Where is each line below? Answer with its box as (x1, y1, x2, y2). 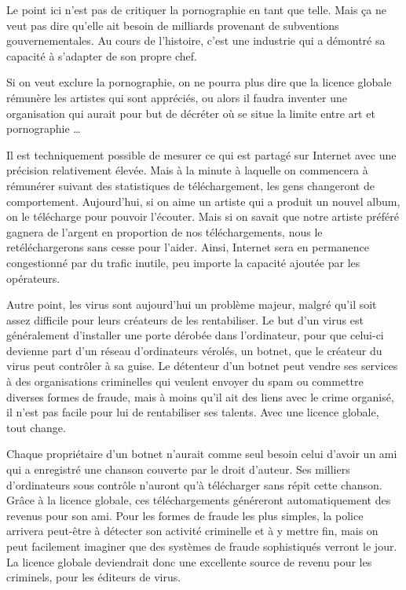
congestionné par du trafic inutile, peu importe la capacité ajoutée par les (6, 254, 360, 270)
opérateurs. (6, 269, 60, 286)
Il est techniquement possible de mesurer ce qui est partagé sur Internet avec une (6, 146, 397, 163)
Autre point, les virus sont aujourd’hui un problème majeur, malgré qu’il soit (6, 296, 377, 313)
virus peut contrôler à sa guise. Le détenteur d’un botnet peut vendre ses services (6, 357, 398, 374)
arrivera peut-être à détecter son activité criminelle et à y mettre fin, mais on (6, 522, 379, 539)
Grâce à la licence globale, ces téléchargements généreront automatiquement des (6, 492, 391, 508)
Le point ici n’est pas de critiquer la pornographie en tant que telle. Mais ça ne (6, 2, 386, 17)
